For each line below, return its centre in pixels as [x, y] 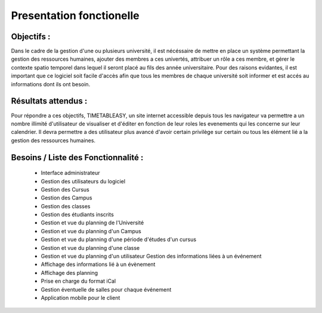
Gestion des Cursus [65, 189]
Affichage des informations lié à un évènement [98, 264]
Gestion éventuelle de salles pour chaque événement [106, 289]
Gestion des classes [66, 206]
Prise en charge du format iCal [78, 281]
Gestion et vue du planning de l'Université [92, 223]
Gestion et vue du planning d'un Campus [91, 231]
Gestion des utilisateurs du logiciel [83, 181]
